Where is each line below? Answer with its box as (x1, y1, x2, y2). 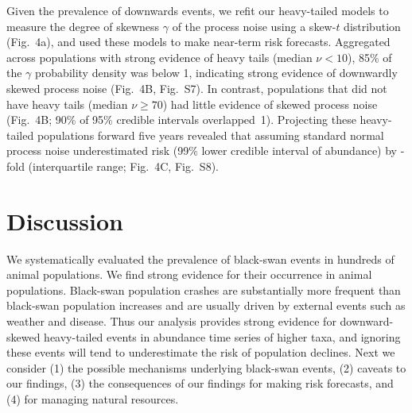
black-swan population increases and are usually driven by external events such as (6, 297, 406, 314)
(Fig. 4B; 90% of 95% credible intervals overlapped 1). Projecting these (6, 111, 356, 128)
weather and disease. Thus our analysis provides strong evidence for (6, 313, 336, 330)
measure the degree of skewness (6, 17, 160, 34)
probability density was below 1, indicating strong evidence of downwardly (35, 64, 398, 81)
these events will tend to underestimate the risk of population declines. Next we (6, 344, 395, 361)
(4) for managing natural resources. (6, 391, 179, 407)
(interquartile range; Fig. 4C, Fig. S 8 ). (28, 157, 219, 174)
